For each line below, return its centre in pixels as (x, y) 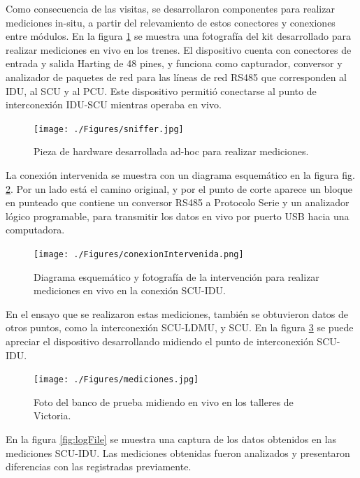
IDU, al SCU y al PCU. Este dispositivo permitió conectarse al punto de (161, 90)
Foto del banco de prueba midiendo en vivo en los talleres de (164, 401)
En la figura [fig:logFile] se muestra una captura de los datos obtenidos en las (171, 439)
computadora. (35, 230)
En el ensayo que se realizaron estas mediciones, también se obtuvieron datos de (177, 313)
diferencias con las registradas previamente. (99, 466)
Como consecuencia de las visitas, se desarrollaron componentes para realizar (170, 8)
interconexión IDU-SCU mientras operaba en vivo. (114, 104)
